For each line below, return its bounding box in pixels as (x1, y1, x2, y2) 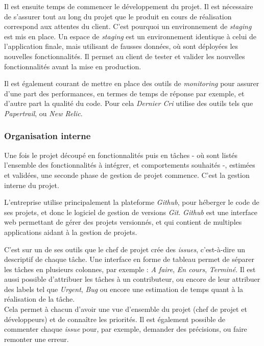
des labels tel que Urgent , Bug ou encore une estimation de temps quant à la (4, 283, 244, 294)
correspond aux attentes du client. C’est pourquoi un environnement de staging (4, 21, 252, 32)
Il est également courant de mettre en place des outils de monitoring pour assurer (4, 78, 259, 89)
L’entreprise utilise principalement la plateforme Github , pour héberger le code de (4, 197, 259, 207)
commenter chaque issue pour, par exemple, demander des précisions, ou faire (4, 324, 247, 334)
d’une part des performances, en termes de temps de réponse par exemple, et (4, 88, 245, 98)
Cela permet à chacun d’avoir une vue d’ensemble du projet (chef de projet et (4, 304, 247, 314)
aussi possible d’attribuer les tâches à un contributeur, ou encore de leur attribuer (4, 274, 260, 284)
